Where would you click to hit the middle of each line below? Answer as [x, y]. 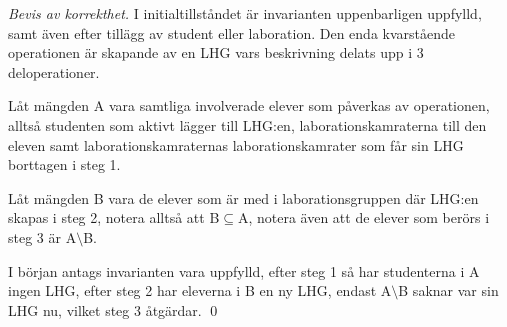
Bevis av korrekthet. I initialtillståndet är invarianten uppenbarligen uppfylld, [245, 13]
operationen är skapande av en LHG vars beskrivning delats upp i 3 [216, 52]
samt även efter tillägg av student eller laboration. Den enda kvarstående [232, 32]
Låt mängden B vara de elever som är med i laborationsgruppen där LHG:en [243, 197]
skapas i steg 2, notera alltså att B [114, 217]
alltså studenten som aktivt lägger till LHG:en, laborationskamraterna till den [247, 124]
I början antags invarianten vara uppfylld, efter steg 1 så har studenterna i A [244, 270]
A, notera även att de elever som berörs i [363, 217]
